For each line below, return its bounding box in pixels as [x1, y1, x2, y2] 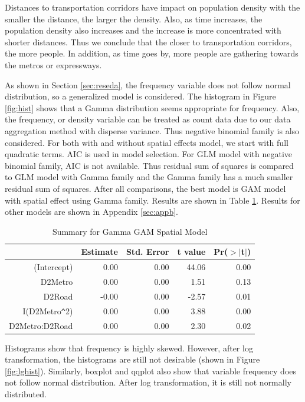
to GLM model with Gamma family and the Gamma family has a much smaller [5, 171, 293, 183]
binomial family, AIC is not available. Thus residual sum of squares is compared [5, 159, 294, 171]
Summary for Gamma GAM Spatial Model [52, 225, 208, 237]
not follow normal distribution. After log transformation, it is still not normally [5, 376, 291, 388]
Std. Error [126, 245, 169, 258]
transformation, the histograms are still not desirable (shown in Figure [5, 353, 260, 366]
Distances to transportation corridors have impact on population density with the [5, 1, 300, 13]
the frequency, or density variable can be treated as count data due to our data [5, 113, 291, 125]
